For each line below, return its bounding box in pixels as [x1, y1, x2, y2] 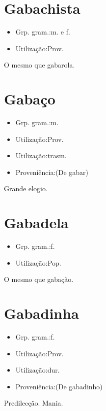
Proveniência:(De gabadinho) [15, 381, 103, 391]
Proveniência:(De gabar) [15, 167, 89, 177]
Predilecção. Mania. [4, 398, 63, 408]
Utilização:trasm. [15, 150, 67, 161]
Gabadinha [4, 303, 79, 323]
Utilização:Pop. [15, 257, 61, 268]
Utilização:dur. [15, 365, 60, 375]
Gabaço [4, 89, 55, 109]
